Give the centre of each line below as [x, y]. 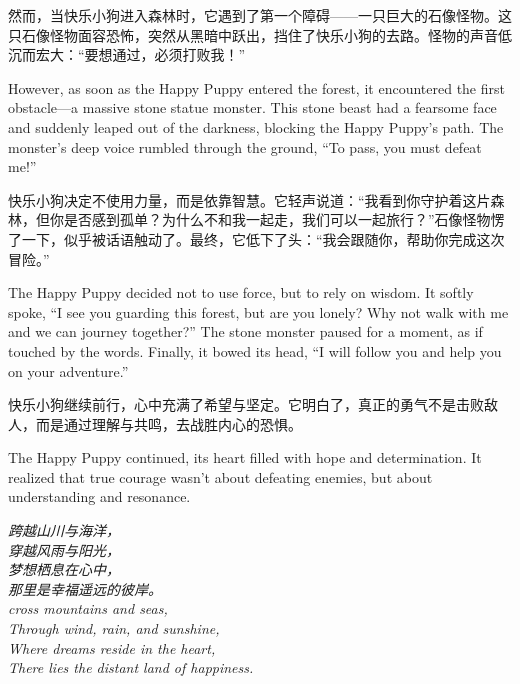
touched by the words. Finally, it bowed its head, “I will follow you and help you [255, 350]
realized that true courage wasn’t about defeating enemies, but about [220, 476]
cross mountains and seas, [88, 608]
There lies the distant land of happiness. [131, 667]
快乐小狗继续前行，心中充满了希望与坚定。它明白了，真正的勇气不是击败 [246, 404]
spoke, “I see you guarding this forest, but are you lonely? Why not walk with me [258, 311]
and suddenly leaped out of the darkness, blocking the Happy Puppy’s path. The [256, 126]
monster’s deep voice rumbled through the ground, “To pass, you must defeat [245, 146]
